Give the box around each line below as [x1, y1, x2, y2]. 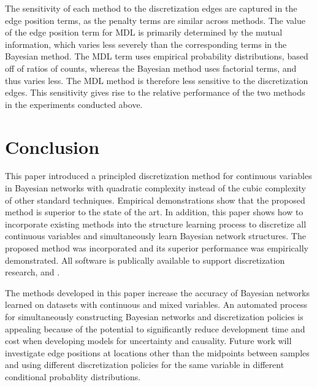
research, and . [5, 266, 60, 278]
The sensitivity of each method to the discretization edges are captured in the [5, 2, 297, 14]
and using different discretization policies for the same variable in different [5, 358, 285, 371]
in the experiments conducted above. [5, 98, 143, 110]
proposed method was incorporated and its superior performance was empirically [5, 242, 308, 255]
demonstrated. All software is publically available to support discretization [5, 253, 285, 266]
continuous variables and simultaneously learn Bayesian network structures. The [5, 229, 306, 242]
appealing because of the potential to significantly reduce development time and [5, 322, 305, 335]
